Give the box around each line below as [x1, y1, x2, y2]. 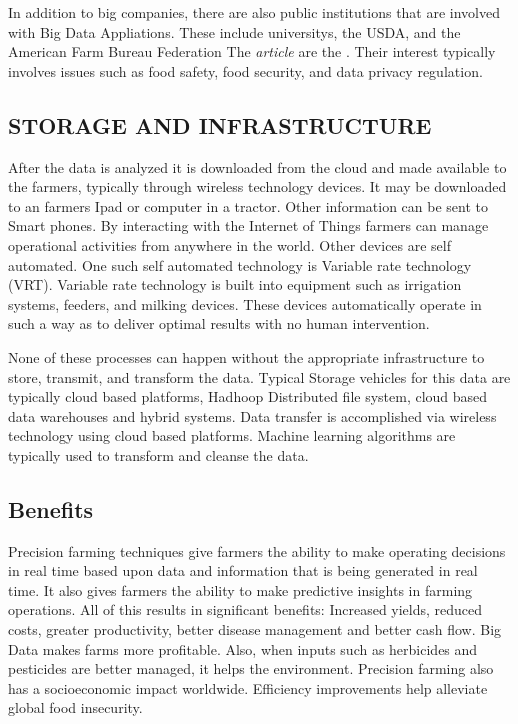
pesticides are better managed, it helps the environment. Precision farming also [8, 658, 494, 679]
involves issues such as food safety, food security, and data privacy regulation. [8, 60, 483, 81]
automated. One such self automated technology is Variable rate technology [8, 254, 472, 275]
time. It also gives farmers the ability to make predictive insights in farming [8, 579, 473, 600]
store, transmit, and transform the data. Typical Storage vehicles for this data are [8, 366, 511, 387]
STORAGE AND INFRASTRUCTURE [8, 109, 432, 140]
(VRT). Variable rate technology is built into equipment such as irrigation [8, 274, 462, 295]
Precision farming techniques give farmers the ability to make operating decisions [8, 540, 506, 561]
